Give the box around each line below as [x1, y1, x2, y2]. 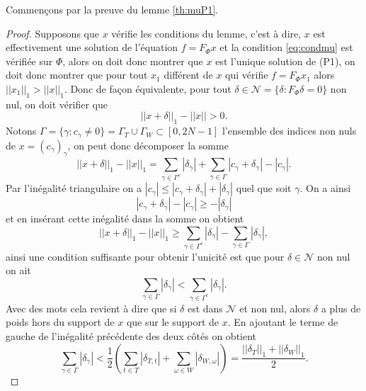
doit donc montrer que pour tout [6, 67, 148, 82]
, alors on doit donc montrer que [62, 53, 203, 68]
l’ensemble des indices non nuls [222, 123, 357, 138]
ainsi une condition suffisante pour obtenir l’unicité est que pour [6, 249, 285, 263]
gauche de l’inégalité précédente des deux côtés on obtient [6, 329, 257, 344]
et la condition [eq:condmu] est [219, 40, 353, 55]
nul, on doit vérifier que [6, 96, 108, 111]
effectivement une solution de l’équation [6, 40, 178, 55]
